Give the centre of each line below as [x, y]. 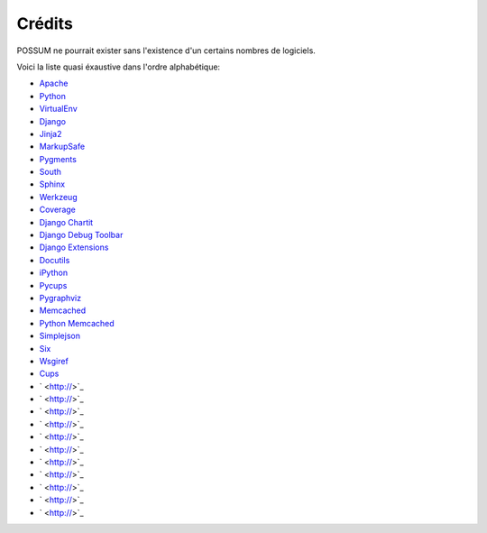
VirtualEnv [58, 109]
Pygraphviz [60, 298]
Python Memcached [77, 323]
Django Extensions [74, 247]
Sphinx [52, 184]
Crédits [45, 23]
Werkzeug [58, 197]
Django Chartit [66, 222]
